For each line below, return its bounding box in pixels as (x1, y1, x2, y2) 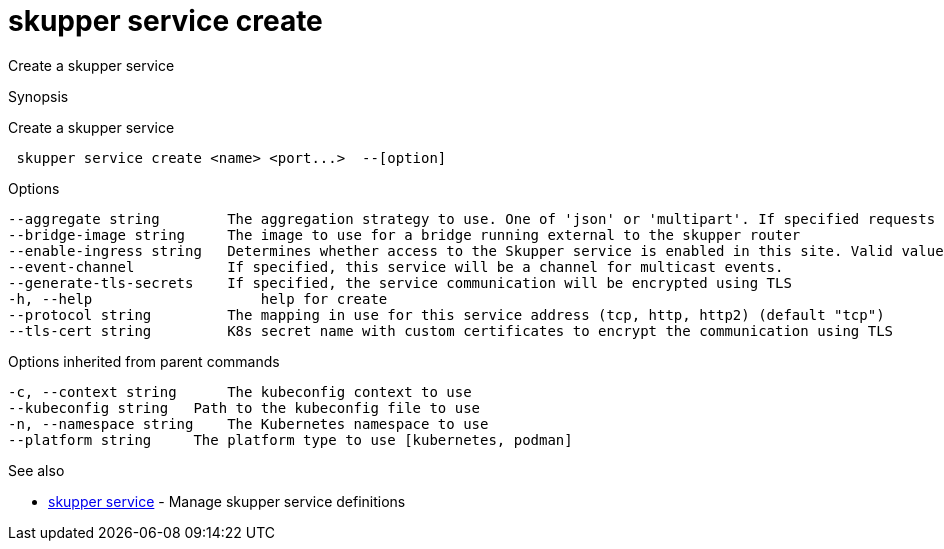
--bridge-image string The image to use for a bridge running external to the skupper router (8, 226, 801, 243)
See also (8, 461, 65, 479)
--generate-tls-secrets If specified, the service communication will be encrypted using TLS (8, 274, 792, 291)
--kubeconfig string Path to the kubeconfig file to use (8, 399, 481, 416)
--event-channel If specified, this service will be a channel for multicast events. (8, 258, 784, 275)
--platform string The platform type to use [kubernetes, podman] (8, 431, 573, 448)
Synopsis (8, 87, 69, 105)
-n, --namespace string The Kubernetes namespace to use (8, 415, 489, 432)
